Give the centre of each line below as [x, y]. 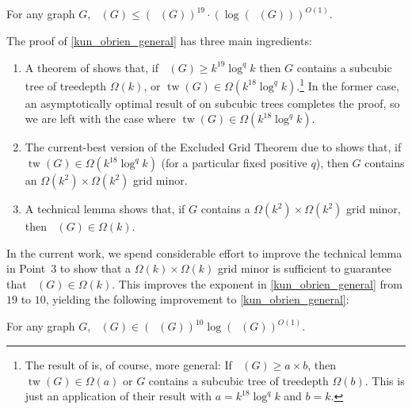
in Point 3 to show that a [69, 268]
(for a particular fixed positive [234, 163]
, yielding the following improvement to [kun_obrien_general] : [197, 299]
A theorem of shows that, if [92, 67]
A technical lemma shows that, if [105, 209]
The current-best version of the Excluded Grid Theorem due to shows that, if [213, 147]
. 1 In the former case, [348, 84]
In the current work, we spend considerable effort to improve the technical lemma [204, 252]
